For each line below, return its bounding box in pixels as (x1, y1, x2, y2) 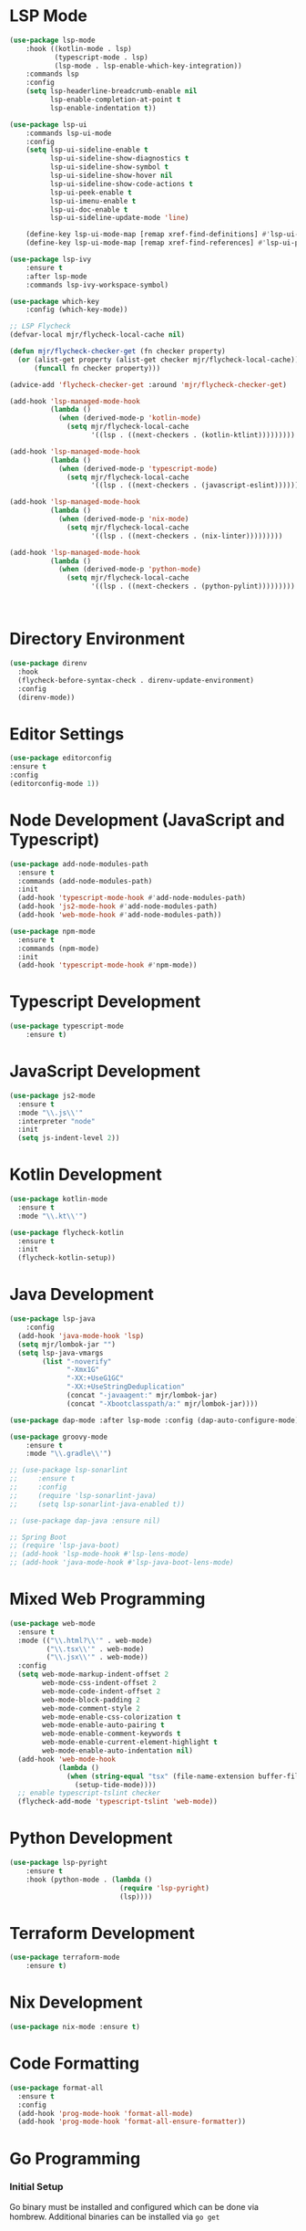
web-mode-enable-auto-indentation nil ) (42, 1746, 194, 1755)
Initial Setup (9, 2181, 64, 2194)
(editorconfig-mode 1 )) (9, 779, 100, 788)
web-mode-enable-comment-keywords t (42, 1729, 181, 1739)
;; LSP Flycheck (9, 321, 71, 331)
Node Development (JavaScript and (9, 810, 285, 831)
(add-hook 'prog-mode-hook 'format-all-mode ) (17, 2109, 194, 2118)
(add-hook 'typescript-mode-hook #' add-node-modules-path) (17, 894, 247, 903)
